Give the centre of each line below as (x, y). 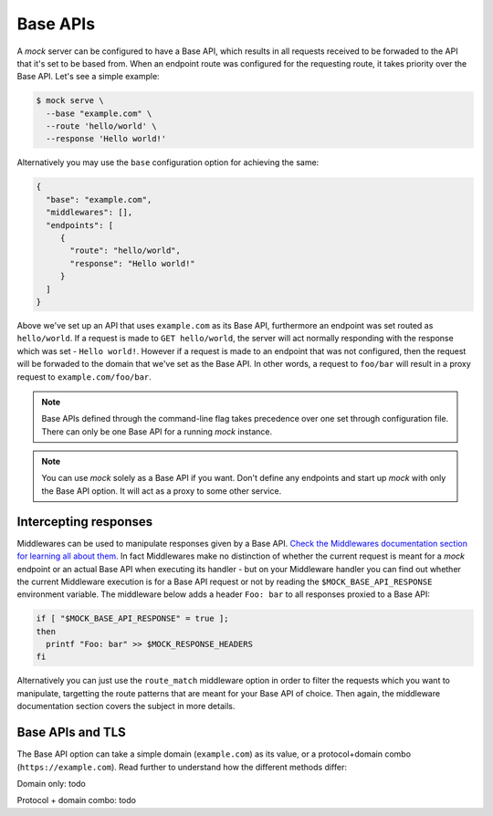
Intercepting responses (85, 522)
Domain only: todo (51, 783)
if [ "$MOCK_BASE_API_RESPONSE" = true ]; (132, 619)
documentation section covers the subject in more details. (126, 706)
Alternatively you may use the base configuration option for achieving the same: (168, 162)
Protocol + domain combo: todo (77, 800)
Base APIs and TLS (72, 732)
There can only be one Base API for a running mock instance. (157, 431)
